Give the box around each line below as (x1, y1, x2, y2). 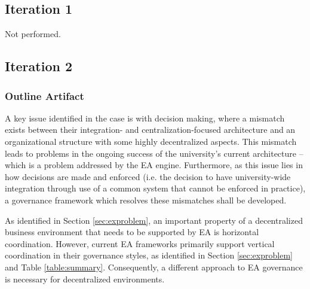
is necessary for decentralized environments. (5, 272, 165, 285)
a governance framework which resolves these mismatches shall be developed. (5, 193, 287, 206)
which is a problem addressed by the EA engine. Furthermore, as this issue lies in (5, 159, 303, 171)
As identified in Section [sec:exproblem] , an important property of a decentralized (5, 214, 303, 226)
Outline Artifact (5, 88, 84, 103)
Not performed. (5, 28, 61, 40)
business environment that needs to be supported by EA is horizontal (5, 226, 259, 238)
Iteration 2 (5, 57, 73, 75)
